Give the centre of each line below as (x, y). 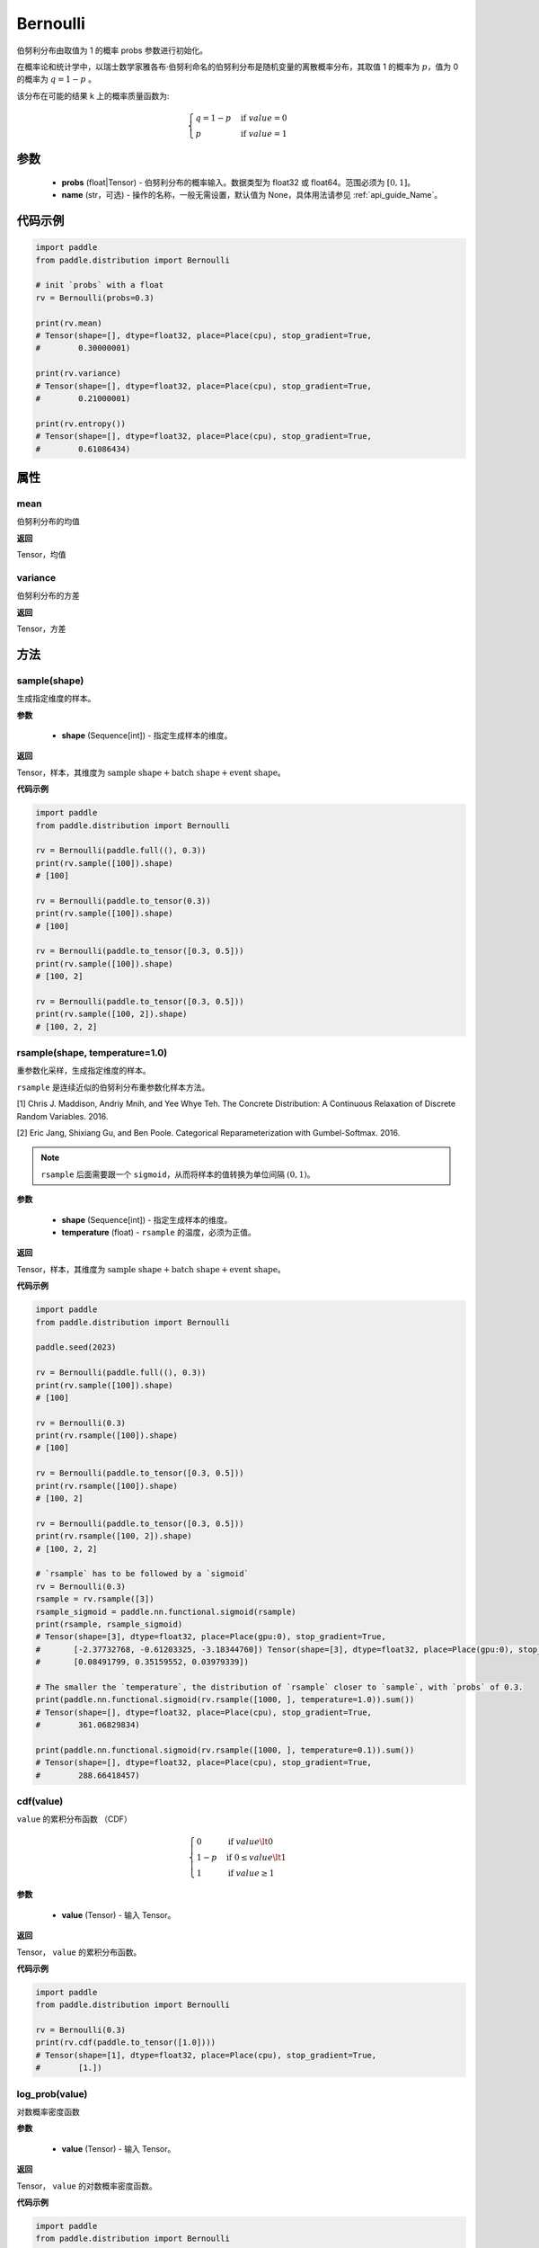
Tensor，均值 (41, 555)
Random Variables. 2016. (62, 1116)
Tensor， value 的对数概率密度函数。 (87, 2186)
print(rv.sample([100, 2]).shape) (111, 1014)
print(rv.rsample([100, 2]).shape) (114, 1536)
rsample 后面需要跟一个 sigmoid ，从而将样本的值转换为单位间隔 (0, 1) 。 (178, 1174)
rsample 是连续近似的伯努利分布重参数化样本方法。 (113, 1087)
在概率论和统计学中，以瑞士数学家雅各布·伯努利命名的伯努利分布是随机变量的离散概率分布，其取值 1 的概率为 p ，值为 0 (238, 67)
